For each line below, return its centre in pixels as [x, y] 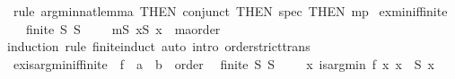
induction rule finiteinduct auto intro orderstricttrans [159, 46]
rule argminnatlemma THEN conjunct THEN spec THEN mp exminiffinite [230, 11]
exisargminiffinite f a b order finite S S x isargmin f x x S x [223, 63]
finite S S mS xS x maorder [123, 28]
